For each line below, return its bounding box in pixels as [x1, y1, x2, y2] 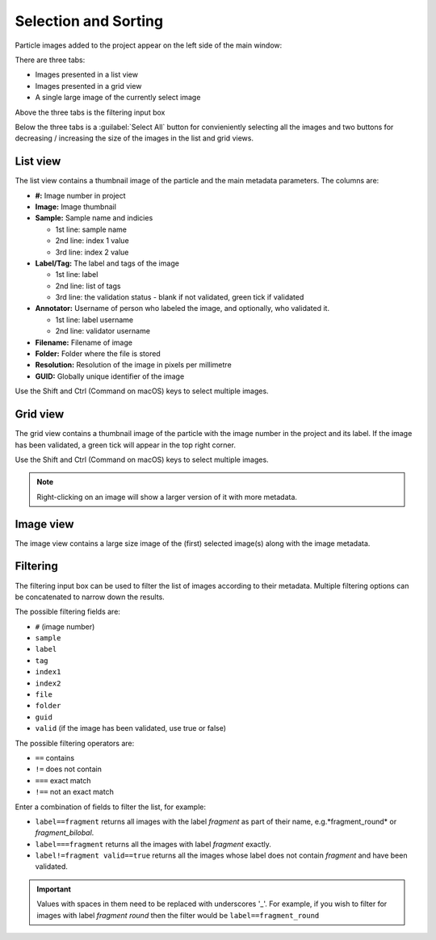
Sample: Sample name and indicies [35, 213, 153, 223]
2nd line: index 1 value [55, 236, 129, 245]
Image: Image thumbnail [35, 202, 117, 212]
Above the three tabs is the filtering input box [15, 107, 166, 117]
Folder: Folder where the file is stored [35, 349, 161, 359]
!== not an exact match [35, 787, 115, 797]
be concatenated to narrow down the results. [15, 592, 165, 602]
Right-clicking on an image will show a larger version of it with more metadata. [36, 492, 298, 501]
